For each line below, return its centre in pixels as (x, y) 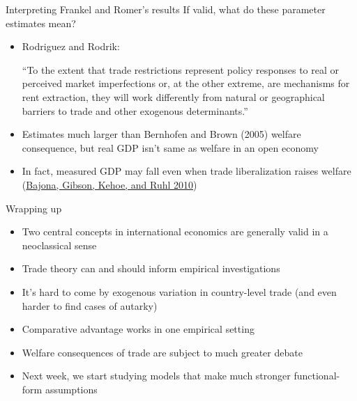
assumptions (71, 389)
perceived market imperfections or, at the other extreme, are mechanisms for (186, 83)
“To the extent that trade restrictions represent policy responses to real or (180, 69)
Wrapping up (34, 208)
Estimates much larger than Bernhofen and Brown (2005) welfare (161, 134)
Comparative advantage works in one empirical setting (138, 329)
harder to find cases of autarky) (90, 305)
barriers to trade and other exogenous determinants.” (135, 110)
